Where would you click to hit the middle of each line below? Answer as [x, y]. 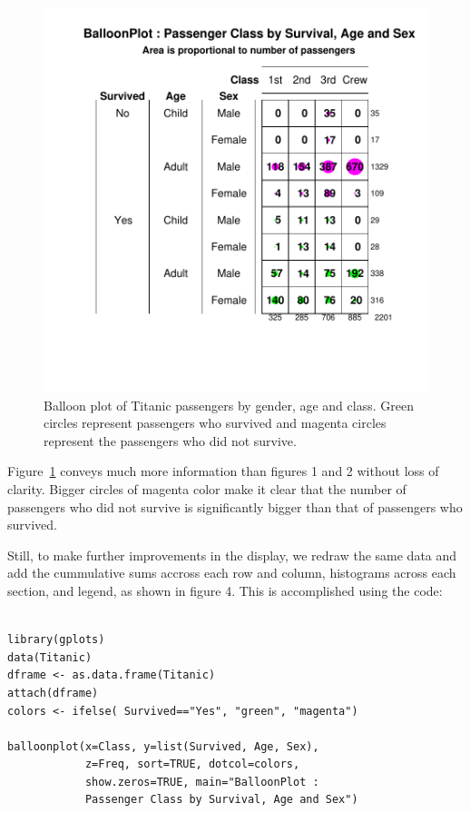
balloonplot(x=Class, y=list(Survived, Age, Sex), [163, 746]
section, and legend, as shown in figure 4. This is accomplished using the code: [225, 590]
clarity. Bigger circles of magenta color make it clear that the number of [207, 488]
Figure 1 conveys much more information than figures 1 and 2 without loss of [223, 471]
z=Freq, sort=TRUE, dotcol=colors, [192, 764]
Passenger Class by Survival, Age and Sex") [221, 800]
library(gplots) [56, 640]
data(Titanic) [50, 657]
